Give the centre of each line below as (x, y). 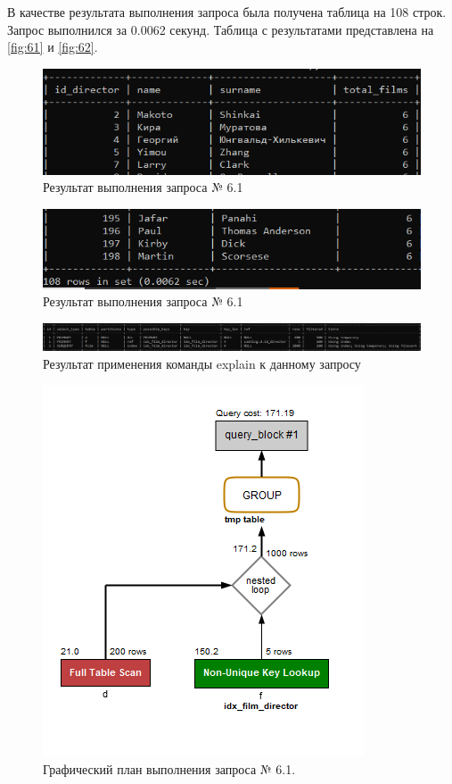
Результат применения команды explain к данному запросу (202, 363)
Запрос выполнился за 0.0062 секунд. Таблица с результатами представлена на (221, 29)
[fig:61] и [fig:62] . (53, 47)
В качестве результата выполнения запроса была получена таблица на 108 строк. (227, 12)
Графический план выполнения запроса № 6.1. (169, 768)
